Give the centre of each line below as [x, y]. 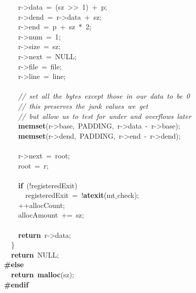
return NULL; [35, 254]
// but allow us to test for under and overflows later [105, 116]
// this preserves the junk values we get [83, 106]
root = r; [33, 165]
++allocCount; [41, 205]
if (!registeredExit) [48, 185]
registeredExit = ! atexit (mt [70, 195]
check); [128, 195]
